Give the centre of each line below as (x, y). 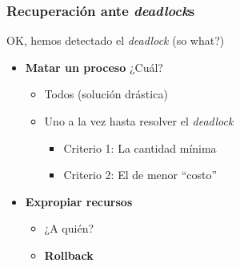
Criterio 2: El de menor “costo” (140, 175)
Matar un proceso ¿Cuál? (94, 67)
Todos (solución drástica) (106, 94)
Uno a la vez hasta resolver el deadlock (139, 121)
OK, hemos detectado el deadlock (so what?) (116, 40)
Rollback (69, 255)
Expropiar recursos (79, 201)
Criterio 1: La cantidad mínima (140, 147)
